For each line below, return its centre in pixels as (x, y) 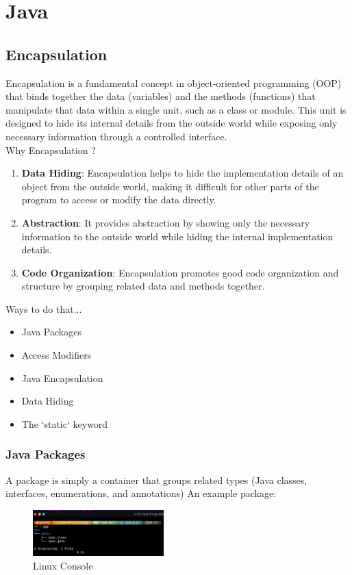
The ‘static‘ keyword (65, 423)
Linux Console (63, 566)
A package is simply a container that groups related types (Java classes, (156, 480)
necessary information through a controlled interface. (116, 136)
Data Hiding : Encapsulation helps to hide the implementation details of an (183, 173)
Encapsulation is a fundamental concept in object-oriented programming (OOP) (174, 82)
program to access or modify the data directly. (119, 200)
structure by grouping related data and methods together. (143, 286)
